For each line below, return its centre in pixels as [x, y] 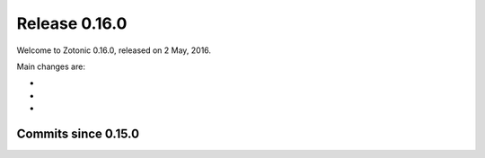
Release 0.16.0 [72, 23]
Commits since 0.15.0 [78, 133]
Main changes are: [51, 66]
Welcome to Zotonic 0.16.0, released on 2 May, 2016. [114, 50]
